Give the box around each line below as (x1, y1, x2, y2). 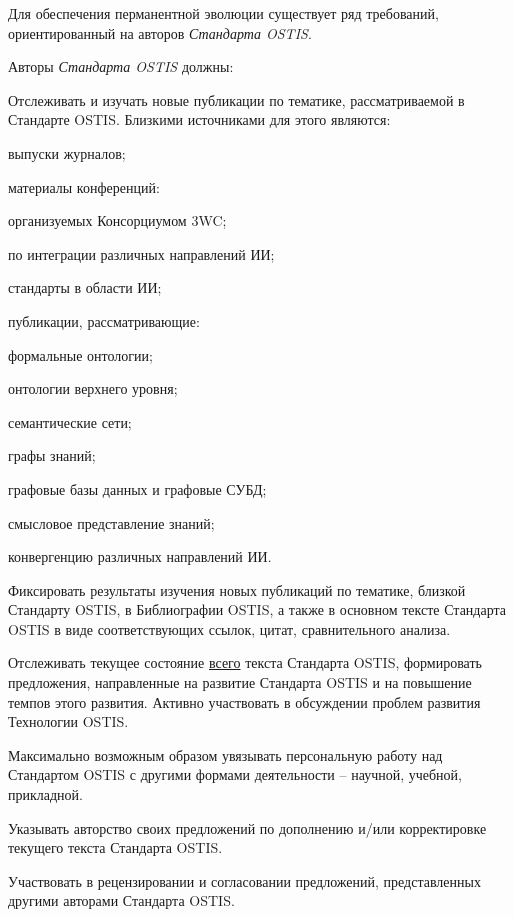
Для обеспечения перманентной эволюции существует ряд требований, (8, 3, 439, 23)
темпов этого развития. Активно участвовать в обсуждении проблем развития (8, 691, 481, 712)
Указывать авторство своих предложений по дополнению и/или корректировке (8, 817, 487, 838)
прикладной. (8, 784, 83, 805)
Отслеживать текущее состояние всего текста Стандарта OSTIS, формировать (8, 652, 482, 673)
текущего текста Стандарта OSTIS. (8, 837, 223, 858)
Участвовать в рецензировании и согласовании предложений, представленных (8, 870, 481, 891)
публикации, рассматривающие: (8, 310, 200, 331)
